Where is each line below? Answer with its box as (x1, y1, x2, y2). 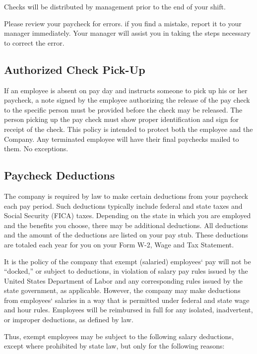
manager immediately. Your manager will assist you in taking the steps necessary (4, 28, 251, 38)
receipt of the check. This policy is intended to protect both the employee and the (4, 123, 253, 134)
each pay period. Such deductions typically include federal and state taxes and (4, 200, 243, 211)
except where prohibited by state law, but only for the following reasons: (4, 341, 225, 351)
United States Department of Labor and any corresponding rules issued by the (4, 275, 243, 286)
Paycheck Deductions (4, 168, 115, 183)
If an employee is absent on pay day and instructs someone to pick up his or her (4, 85, 248, 95)
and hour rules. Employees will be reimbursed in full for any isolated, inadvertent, (4, 304, 253, 315)
